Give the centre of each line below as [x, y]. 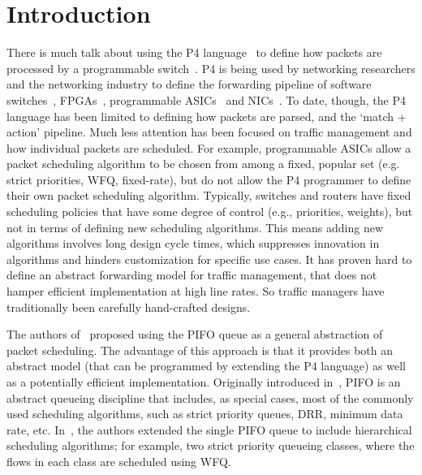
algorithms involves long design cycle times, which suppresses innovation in [193, 243]
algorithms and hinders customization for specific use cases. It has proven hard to [209, 259]
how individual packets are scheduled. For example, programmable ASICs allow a [209, 147]
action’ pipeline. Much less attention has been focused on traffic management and [209, 132]
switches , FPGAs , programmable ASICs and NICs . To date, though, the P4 [206, 99]
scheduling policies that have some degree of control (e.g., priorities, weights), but [210, 212]
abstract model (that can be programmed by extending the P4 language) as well [207, 366]
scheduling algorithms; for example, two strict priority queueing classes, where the [211, 445]
